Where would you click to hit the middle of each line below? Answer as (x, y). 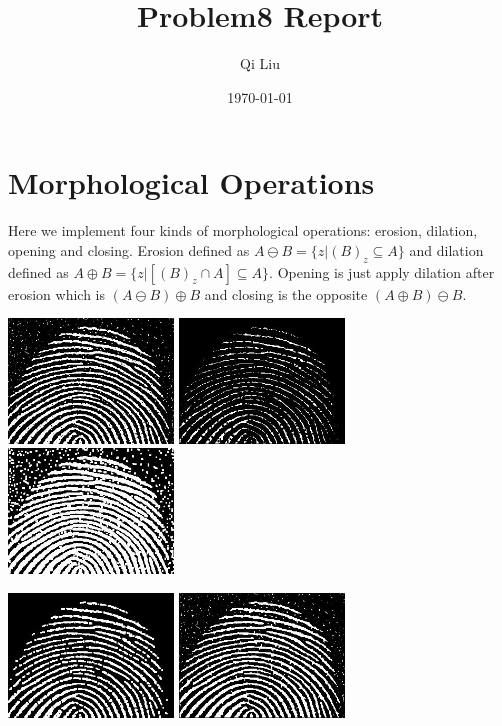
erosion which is (57, 293)
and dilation (446, 249)
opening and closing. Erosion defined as (129, 249)
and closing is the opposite (286, 293)
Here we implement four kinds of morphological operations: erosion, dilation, (243, 230)
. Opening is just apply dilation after (382, 271)
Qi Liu (260, 63)
